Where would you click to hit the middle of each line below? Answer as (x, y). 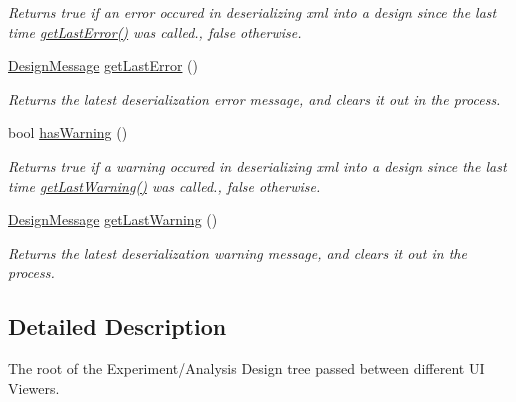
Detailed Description (117, 326)
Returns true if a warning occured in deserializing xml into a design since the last (257, 165)
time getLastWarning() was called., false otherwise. (164, 185)
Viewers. (34, 387)
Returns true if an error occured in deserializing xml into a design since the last (252, 12)
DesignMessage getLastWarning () (113, 219)
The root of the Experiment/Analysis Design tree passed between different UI (246, 368)
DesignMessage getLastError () (103, 65)
